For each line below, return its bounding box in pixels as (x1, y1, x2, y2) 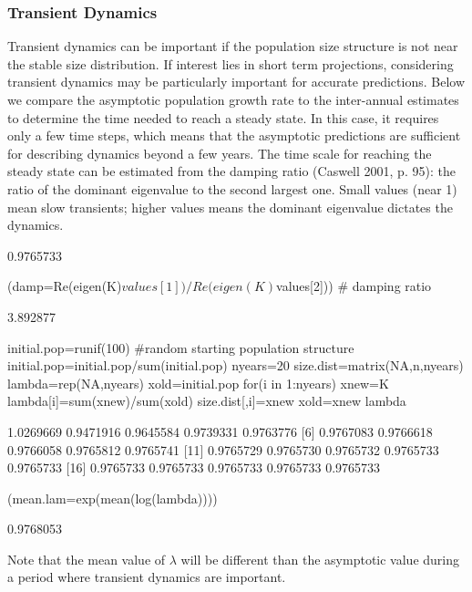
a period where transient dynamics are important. (7, 567, 286, 587)
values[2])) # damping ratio (276, 276, 432, 296)
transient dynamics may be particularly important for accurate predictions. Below (7, 72, 465, 91)
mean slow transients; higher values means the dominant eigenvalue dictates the (7, 197, 453, 216)
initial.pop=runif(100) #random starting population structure (7, 338, 354, 357)
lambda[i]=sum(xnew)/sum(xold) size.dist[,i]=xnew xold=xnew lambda (7, 391, 406, 410)
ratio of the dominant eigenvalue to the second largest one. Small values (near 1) (7, 179, 457, 198)
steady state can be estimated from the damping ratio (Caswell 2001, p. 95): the (7, 161, 456, 181)
